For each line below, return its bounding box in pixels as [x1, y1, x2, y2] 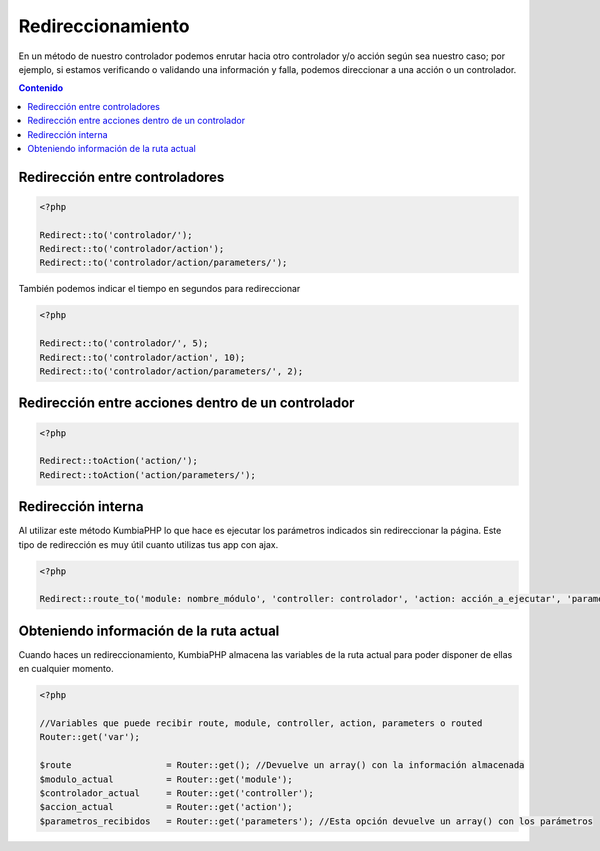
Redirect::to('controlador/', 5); [39, 338, 209, 349]
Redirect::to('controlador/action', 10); [39, 351, 246, 363]
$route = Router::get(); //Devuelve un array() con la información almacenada [39, 760, 525, 771]
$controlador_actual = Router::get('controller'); [39, 788, 314, 799]
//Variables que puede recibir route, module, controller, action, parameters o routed [39, 718, 483, 729]
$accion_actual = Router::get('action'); [39, 801, 294, 813]
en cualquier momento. [18, 663, 114, 675]
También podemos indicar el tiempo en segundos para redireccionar [18, 283, 301, 295]
